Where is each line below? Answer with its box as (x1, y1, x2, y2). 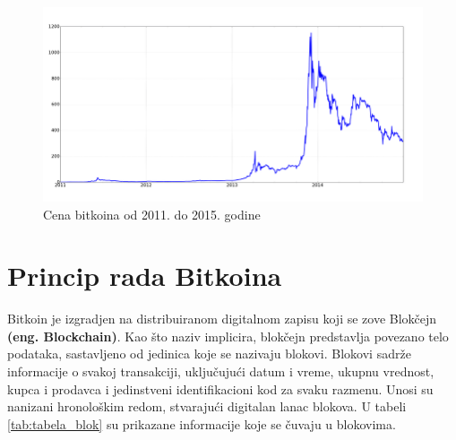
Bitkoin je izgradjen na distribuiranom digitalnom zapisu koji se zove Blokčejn (7, 309, 437, 328)
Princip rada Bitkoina (7, 257, 282, 294)
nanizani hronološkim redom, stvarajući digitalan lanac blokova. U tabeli (7, 397, 407, 416)
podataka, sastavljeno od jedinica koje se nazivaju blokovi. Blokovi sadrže (7, 344, 411, 363)
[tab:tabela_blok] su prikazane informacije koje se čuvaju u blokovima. (7, 414, 396, 433)
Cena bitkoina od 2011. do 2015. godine (43, 204, 261, 223)
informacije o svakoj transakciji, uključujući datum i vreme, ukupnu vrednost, (7, 362, 434, 381)
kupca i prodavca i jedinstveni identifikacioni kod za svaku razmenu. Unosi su (7, 379, 434, 398)
